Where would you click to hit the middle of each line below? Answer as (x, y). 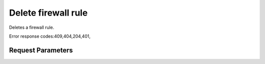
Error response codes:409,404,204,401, (50, 36)
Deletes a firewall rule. (32, 27)
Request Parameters (41, 50)
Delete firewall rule (48, 13)
